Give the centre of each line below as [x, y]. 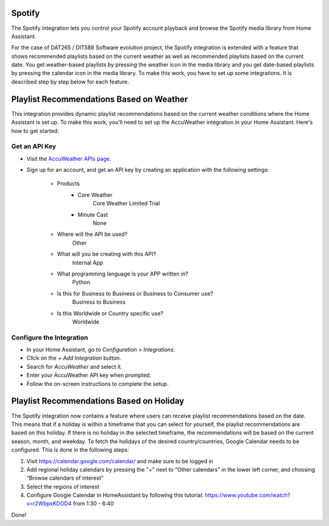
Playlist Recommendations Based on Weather [100, 99]
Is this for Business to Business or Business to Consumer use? [135, 293]
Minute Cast [93, 215]
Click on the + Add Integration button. [74, 358]
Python [81, 282]
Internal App [88, 263]
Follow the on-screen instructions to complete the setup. [97, 383]
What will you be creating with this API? [107, 254]
